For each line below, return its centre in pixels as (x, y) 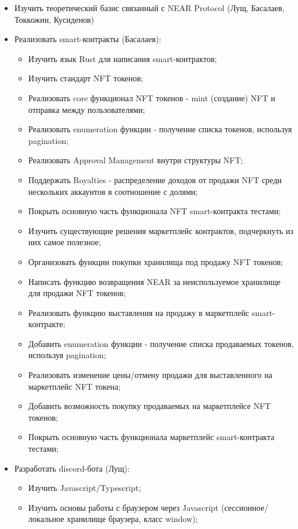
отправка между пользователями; (87, 109)
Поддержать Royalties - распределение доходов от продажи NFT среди (155, 179)
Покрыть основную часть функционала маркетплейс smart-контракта (151, 437)
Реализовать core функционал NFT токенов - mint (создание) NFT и (152, 97)
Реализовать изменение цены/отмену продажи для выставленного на (150, 375)
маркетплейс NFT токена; (74, 386)
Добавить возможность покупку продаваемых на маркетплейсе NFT (150, 406)
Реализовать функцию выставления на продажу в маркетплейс (139, 312)
